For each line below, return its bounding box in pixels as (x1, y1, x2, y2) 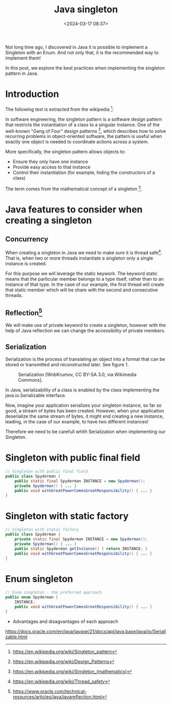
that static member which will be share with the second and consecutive (5, 286, 158, 293)
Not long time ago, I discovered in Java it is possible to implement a (5, 44, 148, 50)
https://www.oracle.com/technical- (12, 688, 87, 694)
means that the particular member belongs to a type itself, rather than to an (5, 276, 164, 282)
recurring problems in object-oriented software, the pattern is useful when (5, 133, 162, 140)
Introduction (5, 88, 59, 100)
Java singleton (54, 4, 118, 15)
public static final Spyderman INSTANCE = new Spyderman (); (14, 478, 145, 483)
